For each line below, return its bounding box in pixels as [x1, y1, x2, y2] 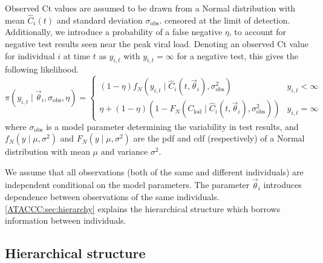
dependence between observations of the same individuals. [5, 190, 220, 203]
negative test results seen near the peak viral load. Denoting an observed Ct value [5, 37, 308, 50]
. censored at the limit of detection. [159, 13, 290, 26]
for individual [5, 49, 55, 62]
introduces [263, 178, 302, 191]
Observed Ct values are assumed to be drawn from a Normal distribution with [5, 2, 296, 14]
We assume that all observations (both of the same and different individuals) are [5, 165, 304, 178]
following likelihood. [5, 63, 79, 76]
